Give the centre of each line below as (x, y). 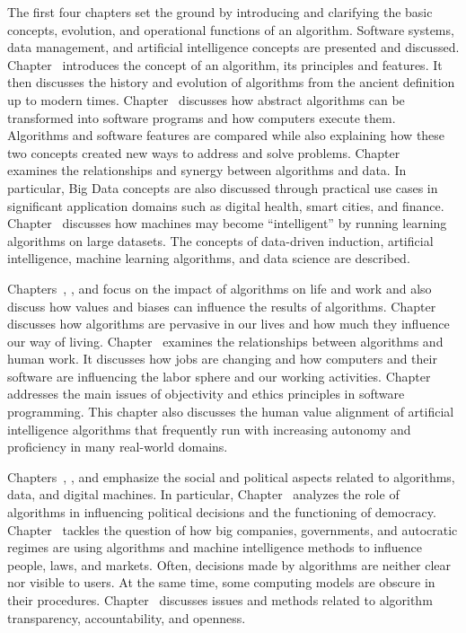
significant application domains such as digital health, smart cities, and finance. (226, 205)
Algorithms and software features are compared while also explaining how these (226, 135)
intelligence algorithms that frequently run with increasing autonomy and (209, 429)
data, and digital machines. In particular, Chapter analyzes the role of (203, 494)
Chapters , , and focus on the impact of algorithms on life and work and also (220, 288)
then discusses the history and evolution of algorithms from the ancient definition (231, 82)
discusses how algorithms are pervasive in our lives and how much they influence (229, 324)
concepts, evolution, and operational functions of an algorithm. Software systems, (231, 29)
